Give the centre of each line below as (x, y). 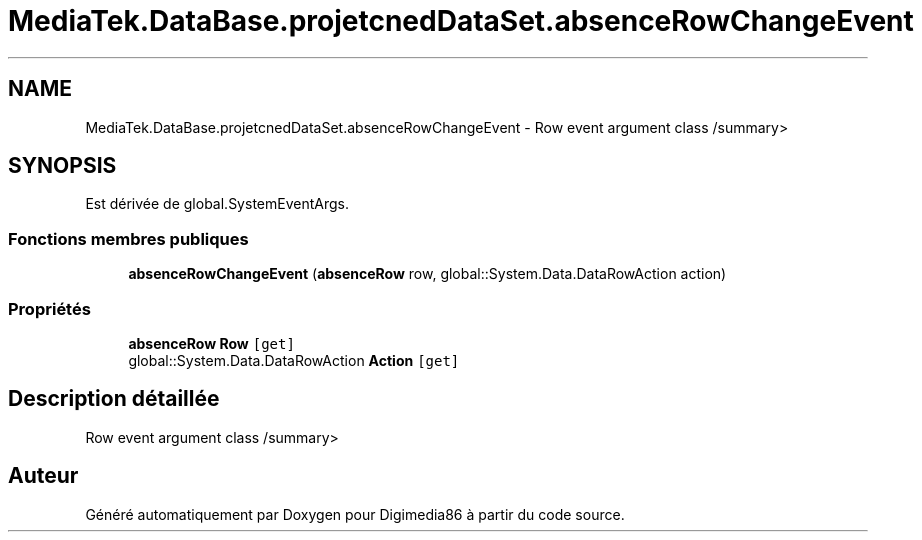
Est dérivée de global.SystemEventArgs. (217, 204)
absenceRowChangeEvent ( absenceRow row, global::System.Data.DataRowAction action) (427, 274)
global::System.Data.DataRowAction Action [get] (294, 360)
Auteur (43, 476)
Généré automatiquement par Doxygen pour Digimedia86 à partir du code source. (355, 514)
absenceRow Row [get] (211, 343)
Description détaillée (114, 399)
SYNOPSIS (62, 166)
